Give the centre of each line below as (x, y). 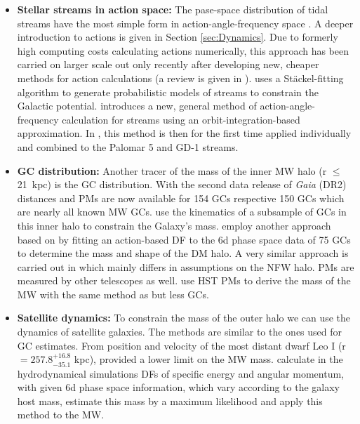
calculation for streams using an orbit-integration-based (181, 119)
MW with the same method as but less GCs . (113, 294)
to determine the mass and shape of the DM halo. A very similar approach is (183, 253)
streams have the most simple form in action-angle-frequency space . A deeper (185, 23)
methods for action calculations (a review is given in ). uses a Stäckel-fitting (180, 78)
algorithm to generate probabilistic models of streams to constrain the (168, 92)
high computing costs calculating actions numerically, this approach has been (183, 50)
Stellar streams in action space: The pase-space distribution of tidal (173, 9)
